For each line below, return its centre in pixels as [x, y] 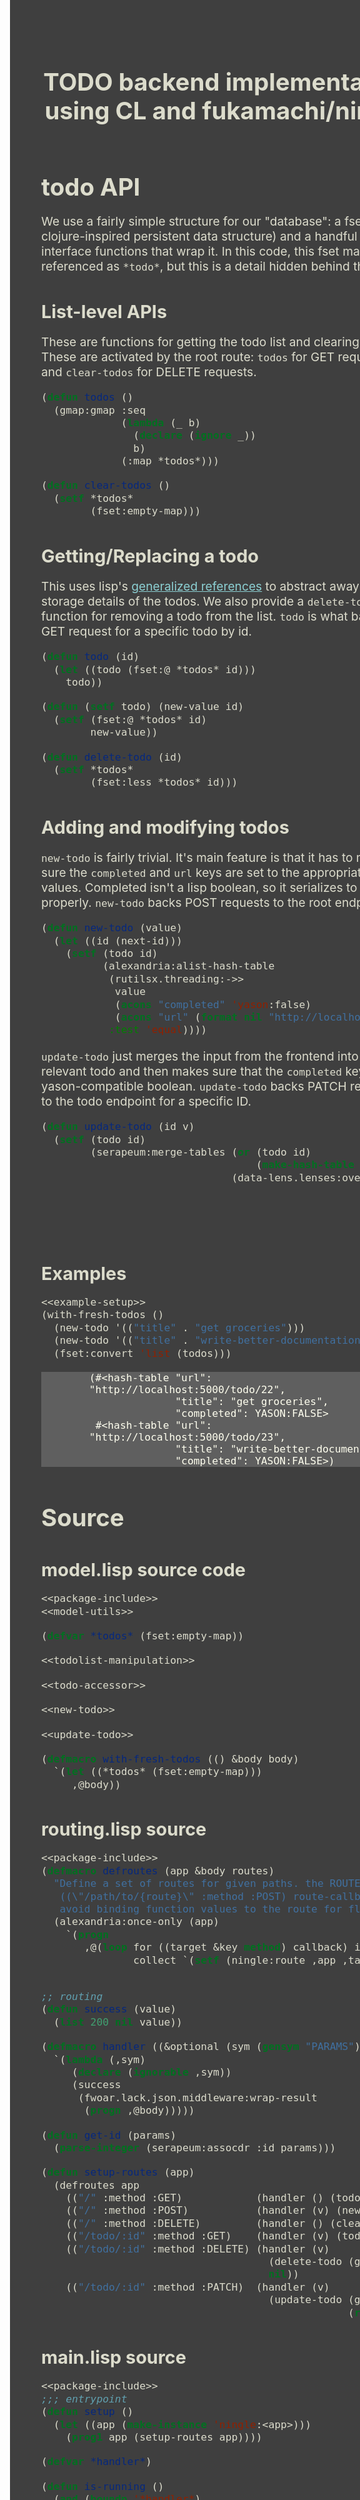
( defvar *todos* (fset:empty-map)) [143, 1635]
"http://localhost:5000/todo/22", [187, 1390]
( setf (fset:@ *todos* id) [130, 719]
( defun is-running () [103, 2486]
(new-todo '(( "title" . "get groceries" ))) [179, 1327]
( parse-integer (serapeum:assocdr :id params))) [195, 2147]
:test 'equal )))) [158, 1030]
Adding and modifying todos [165, 827]
